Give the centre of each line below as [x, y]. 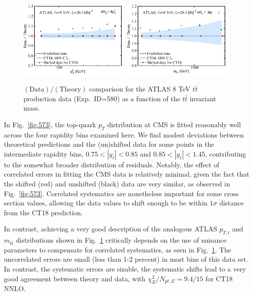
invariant [203, 98]
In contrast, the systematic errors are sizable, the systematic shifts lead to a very [125, 269]
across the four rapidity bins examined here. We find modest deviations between [124, 134]
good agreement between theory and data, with [75, 278]
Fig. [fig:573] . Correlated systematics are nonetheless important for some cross [121, 193]
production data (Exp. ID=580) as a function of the [102, 98]
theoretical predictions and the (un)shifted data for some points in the [109, 144]
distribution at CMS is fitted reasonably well [174, 124]
